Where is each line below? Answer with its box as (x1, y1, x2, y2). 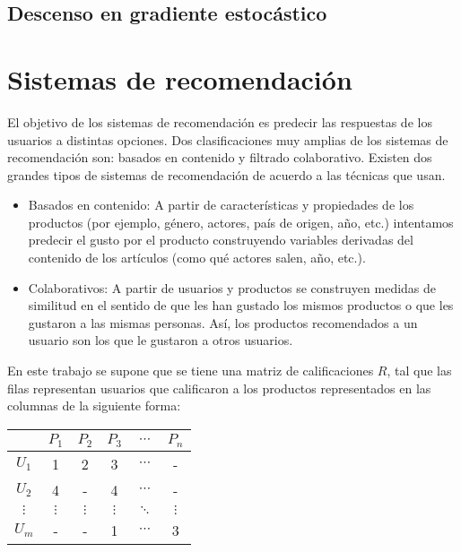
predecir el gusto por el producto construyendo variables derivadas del (28, 230, 413, 249)
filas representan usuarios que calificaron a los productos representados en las (7, 378, 431, 397)
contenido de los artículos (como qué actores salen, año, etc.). (28, 248, 366, 267)
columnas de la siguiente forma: (7, 396, 181, 415)
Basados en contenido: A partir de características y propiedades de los (28, 195, 414, 214)
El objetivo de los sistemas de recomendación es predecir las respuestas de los (7, 112, 432, 131)
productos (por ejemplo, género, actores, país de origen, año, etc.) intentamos (28, 212, 454, 231)
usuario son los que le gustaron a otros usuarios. (28, 331, 293, 349)
